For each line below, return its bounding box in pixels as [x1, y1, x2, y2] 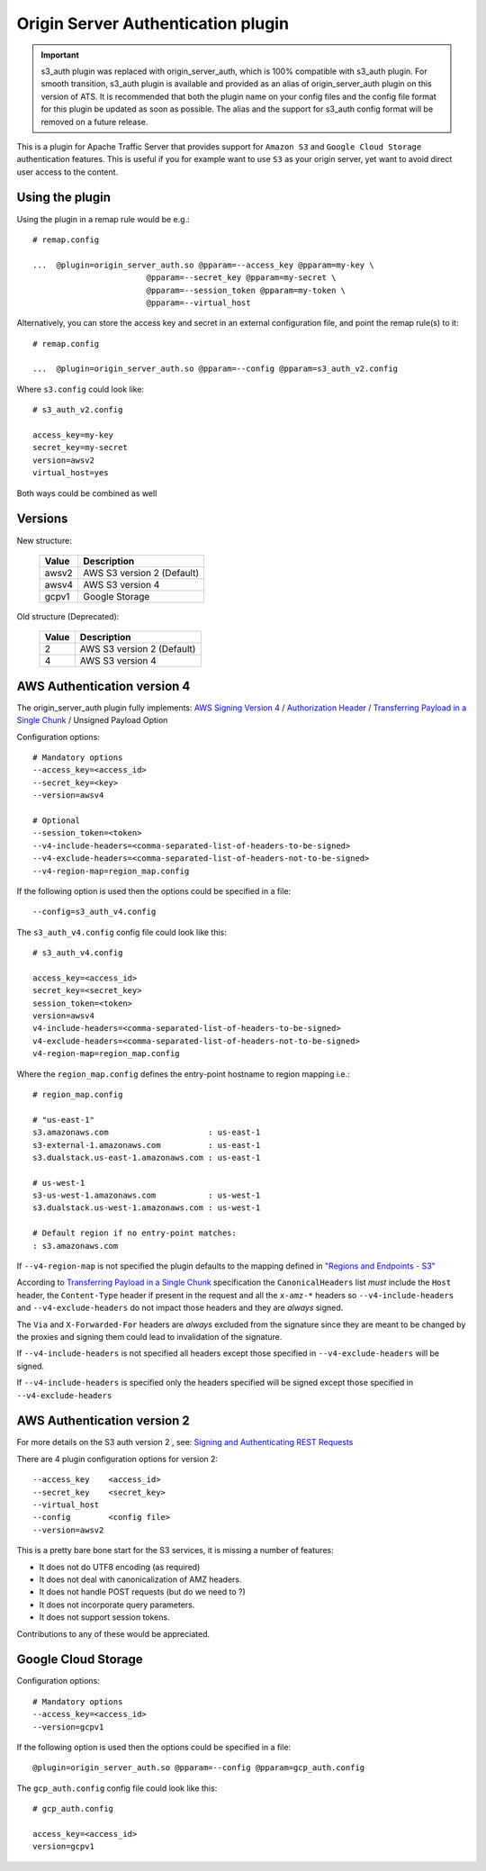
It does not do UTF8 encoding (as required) [39, 1561, 201, 1572]
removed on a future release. [40, 116, 148, 127]
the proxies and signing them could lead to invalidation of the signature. [16, 1332, 283, 1342]
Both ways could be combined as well [16, 487, 157, 499]
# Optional [32, 815, 81, 826]
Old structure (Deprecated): [16, 610, 120, 621]
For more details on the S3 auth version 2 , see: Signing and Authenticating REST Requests [16, 1437, 354, 1448]
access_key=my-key [32, 430, 114, 440]
